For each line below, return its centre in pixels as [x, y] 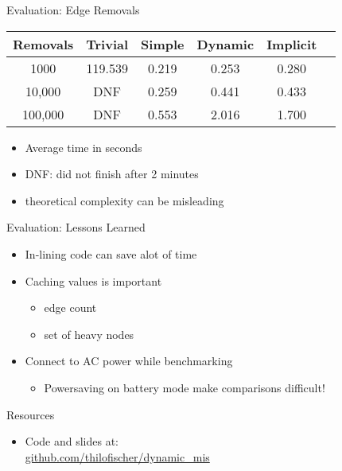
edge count [70, 308]
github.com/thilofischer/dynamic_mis [117, 456]
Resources [31, 414]
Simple [163, 44]
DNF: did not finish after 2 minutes [112, 174]
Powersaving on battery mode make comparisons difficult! [185, 387]
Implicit [292, 44]
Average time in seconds [84, 147]
